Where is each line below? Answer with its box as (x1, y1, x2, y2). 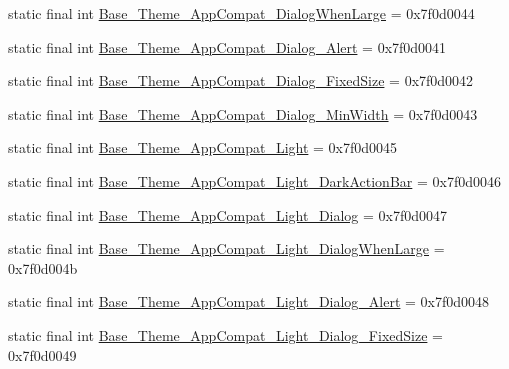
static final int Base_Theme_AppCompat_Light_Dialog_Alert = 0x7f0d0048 (8, 291, 490, 312)
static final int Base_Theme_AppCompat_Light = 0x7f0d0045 (8, 137, 398, 158)
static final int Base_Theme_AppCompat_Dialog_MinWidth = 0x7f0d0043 (8, 103, 478, 124)
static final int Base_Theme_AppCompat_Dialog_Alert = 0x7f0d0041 (8, 36, 447, 57)
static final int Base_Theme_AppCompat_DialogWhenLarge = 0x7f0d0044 (8, 3, 475, 23)
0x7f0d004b (8, 257, 78, 278)
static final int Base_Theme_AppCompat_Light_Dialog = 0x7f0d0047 (8, 204, 448, 225)
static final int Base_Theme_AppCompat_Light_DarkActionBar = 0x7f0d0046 (8, 170, 501, 191)
